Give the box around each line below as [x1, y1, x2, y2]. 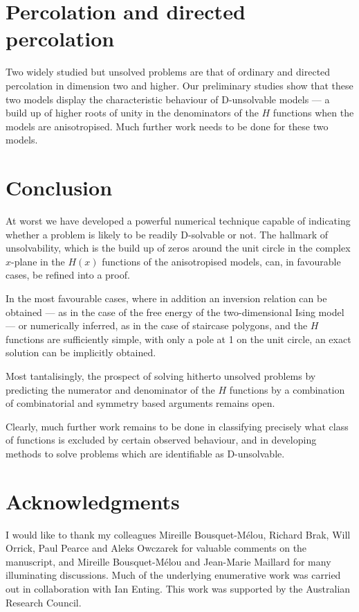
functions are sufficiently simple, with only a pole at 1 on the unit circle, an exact [6, 331, 351, 346]
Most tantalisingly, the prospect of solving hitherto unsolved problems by [6, 368, 316, 383]
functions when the [273, 105, 354, 120]
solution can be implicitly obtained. [6, 345, 156, 360]
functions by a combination [229, 382, 345, 396]
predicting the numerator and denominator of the [6, 382, 215, 396]
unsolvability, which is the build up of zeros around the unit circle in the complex [6, 241, 351, 255]
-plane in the [11, 254, 65, 268]
